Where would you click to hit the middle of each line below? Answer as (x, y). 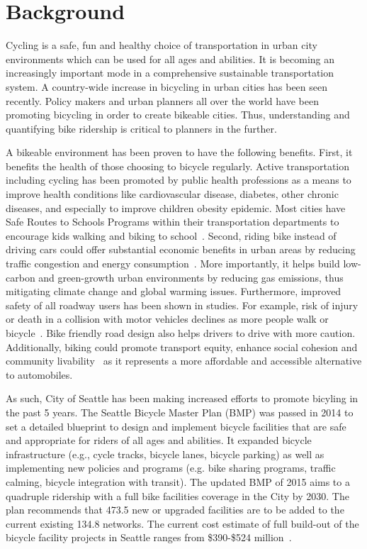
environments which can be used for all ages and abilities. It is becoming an (170, 59)
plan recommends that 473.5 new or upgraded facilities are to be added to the (175, 510)
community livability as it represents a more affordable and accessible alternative (184, 361)
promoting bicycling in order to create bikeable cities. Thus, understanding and (178, 115)
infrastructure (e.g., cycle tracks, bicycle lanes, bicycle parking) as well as (165, 454)
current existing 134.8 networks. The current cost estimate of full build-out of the (182, 523)
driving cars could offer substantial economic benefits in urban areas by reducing (181, 249)
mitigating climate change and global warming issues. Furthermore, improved (174, 291)
